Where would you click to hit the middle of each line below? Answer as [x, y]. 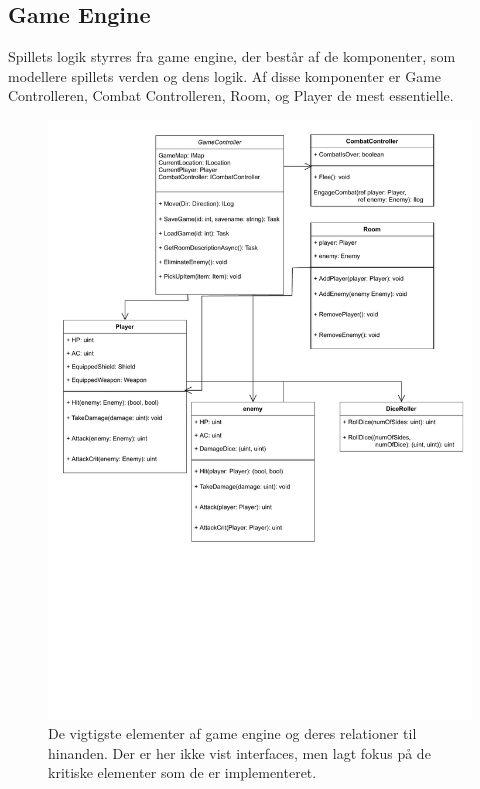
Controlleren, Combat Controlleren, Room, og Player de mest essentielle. [231, 95]
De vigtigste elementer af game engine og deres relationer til [232, 733]
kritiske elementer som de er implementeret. [182, 772]
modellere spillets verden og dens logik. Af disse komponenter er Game [225, 75]
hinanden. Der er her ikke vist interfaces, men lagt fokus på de [239, 752]
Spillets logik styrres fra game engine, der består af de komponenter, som [232, 56]
